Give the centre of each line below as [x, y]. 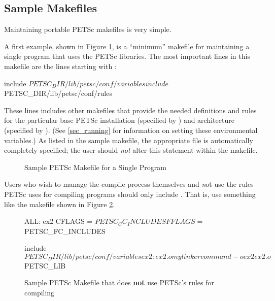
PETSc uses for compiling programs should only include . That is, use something [130, 194]
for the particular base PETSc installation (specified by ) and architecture [119, 120]
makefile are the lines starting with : [60, 66]
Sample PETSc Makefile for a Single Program [95, 167]
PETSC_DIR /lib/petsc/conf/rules [58, 93]
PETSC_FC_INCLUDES [65, 231]
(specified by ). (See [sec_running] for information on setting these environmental [131, 130]
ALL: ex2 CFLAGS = [59, 221]
